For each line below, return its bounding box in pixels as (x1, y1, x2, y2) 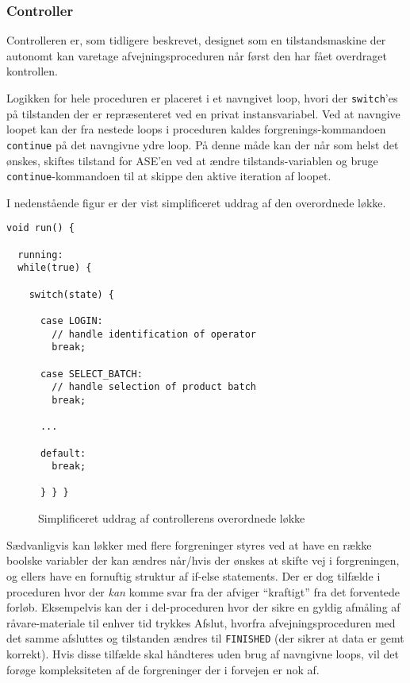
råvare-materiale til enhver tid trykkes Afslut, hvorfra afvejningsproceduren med (6, 614, 396, 631)
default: (40, 447, 86, 459)
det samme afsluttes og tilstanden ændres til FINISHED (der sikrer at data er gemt (6, 630, 404, 646)
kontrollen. (6, 63, 59, 79)
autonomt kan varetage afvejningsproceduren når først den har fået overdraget (6, 47, 388, 64)
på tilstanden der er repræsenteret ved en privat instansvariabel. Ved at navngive (6, 105, 400, 122)
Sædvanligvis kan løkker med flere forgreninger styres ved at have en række (6, 536, 372, 553)
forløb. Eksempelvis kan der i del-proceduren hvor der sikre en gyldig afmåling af (6, 599, 400, 615)
